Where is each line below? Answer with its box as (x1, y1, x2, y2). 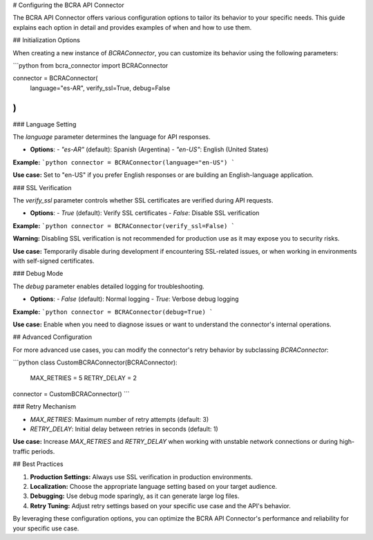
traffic (12, 447, 30, 456)
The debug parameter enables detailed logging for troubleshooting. (12, 282, 205, 290)
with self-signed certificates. (12, 257, 95, 265)
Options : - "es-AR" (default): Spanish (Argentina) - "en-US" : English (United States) (30, 145, 269, 153)
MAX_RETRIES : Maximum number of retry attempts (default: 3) (30, 415, 209, 423)
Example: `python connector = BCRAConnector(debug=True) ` (12, 308, 213, 316)
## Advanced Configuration (12, 333, 93, 342)
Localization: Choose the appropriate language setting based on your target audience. (30, 482, 278, 490)
